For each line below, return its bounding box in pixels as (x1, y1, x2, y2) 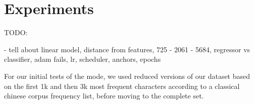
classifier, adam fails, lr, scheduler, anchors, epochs (4, 54, 161, 64)
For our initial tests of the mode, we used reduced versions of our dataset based (4, 70, 250, 81)
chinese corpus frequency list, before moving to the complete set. (4, 90, 204, 101)
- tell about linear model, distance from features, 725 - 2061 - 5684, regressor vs (4, 44, 250, 54)
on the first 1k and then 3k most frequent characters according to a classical (4, 80, 240, 91)
